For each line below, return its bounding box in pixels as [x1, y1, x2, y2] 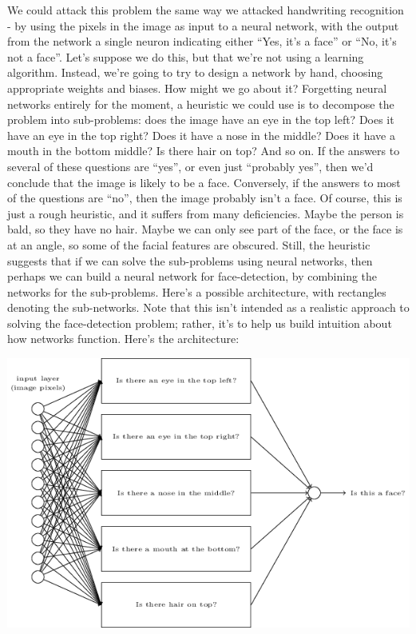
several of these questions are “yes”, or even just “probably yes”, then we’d [7, 158, 374, 174]
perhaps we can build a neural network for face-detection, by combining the [7, 268, 378, 285]
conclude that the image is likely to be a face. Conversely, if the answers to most [7, 173, 401, 190]
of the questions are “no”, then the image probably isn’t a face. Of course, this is [7, 189, 402, 206]
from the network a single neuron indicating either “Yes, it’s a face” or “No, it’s [7, 33, 397, 50]
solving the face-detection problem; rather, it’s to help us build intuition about [7, 314, 392, 331]
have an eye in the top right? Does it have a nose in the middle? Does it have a [7, 126, 395, 143]
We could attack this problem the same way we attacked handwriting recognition [7, 2, 404, 18]
